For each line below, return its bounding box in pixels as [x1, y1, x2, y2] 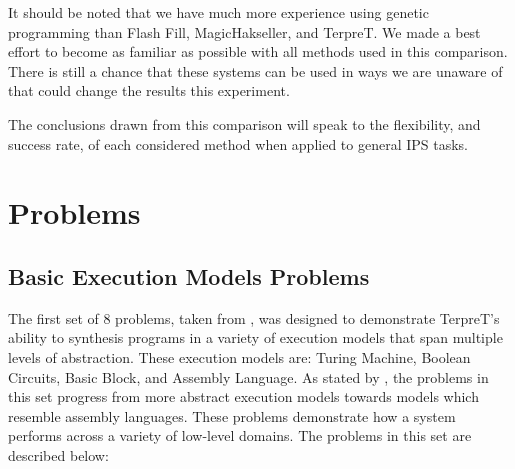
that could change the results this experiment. [8, 80, 290, 101]
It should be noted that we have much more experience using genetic [8, 2, 429, 22]
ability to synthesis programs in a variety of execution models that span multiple [8, 327, 503, 348]
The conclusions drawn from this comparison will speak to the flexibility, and [8, 113, 481, 134]
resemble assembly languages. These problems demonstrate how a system [8, 405, 456, 426]
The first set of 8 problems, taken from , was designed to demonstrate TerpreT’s [8, 307, 500, 328]
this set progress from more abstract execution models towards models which [8, 386, 479, 407]
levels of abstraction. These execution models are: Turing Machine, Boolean [8, 346, 471, 367]
